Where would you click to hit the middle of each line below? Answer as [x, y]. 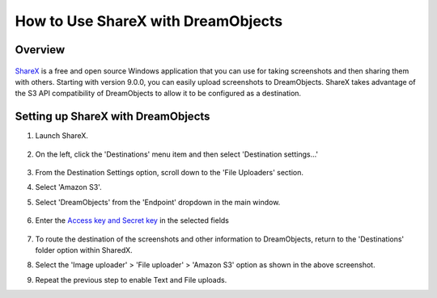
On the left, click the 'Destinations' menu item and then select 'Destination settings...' [177, 154]
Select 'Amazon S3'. [68, 187]
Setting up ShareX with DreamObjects [112, 117]
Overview [40, 50]
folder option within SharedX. [84, 250]
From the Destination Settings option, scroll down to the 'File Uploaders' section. [169, 173]
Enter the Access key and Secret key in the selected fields [132, 220]
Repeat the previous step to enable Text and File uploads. [131, 279]
